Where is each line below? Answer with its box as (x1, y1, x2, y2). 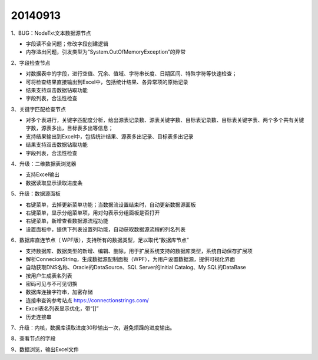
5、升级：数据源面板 (11, 190, 61, 197)
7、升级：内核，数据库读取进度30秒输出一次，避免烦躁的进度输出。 (11, 324, 175, 331)
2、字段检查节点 (11, 59, 51, 66)
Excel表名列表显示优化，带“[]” (25, 305, 99, 312)
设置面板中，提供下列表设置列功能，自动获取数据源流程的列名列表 (25, 226, 185, 233)
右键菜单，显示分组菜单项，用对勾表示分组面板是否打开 (25, 209, 160, 216)
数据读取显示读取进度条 (25, 179, 82, 186)
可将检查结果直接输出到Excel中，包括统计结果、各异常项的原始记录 (25, 78, 188, 85)
